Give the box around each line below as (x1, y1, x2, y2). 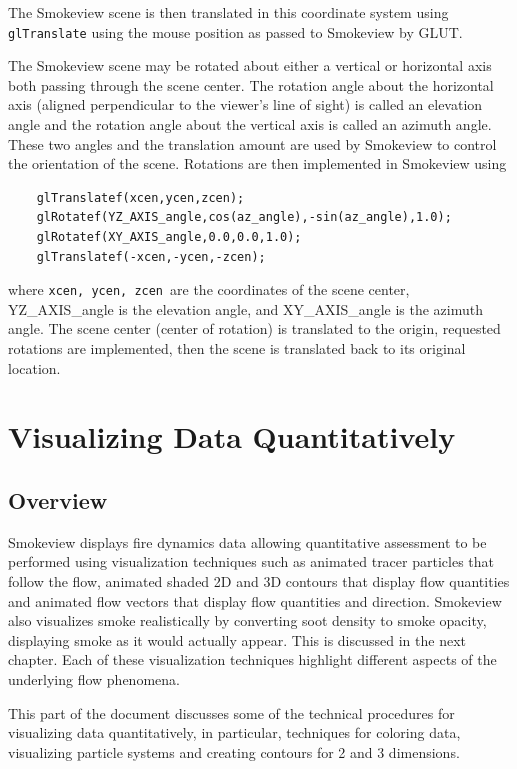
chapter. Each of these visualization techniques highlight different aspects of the (8, 649, 497, 670)
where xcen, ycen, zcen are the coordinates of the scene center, (8, 279, 410, 300)
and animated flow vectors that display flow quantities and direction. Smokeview (8, 590, 502, 611)
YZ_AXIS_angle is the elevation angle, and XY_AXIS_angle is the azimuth (8, 298, 483, 319)
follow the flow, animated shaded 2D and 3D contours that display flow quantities (8, 570, 510, 591)
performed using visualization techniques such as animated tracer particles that (8, 551, 494, 572)
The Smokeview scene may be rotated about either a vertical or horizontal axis (8, 55, 492, 76)
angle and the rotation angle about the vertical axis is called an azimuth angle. (8, 114, 492, 135)
